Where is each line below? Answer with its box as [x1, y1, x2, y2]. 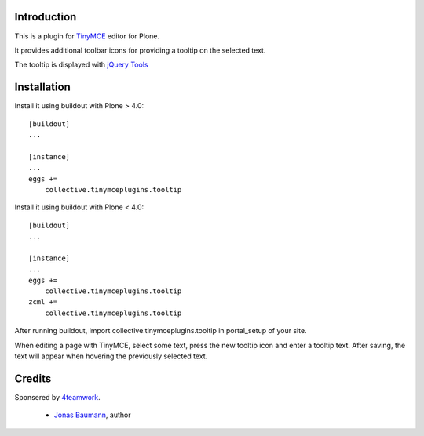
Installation [14, 81, 71, 94]
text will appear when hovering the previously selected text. [14, 351, 208, 361]
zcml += [28, 298, 58, 307]
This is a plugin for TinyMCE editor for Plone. [14, 31, 160, 41]
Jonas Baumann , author [53, 410, 131, 420]
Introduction [14, 10, 77, 24]
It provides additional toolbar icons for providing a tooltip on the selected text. [14, 45, 266, 55]
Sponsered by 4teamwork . [14, 392, 101, 401]
